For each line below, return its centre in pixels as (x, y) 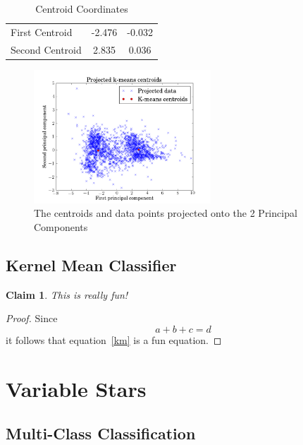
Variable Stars (76, 388)
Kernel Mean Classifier (91, 265)
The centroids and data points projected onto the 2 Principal (166, 213)
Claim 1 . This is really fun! (67, 294)
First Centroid (42, 31)
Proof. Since (32, 318)
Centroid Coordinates (82, 8)
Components (61, 226)
